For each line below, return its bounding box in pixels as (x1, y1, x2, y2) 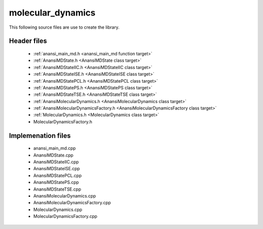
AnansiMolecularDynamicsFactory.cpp (33, 200, 112, 206)
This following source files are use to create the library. (9, 24, 119, 30)
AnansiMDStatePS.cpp (33, 179, 79, 185)
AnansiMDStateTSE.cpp (33, 186, 81, 192)
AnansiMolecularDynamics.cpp (33, 193, 96, 199)
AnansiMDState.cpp (33, 152, 74, 158)
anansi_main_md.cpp (33, 145, 76, 151)
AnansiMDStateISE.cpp (33, 166, 80, 172)
